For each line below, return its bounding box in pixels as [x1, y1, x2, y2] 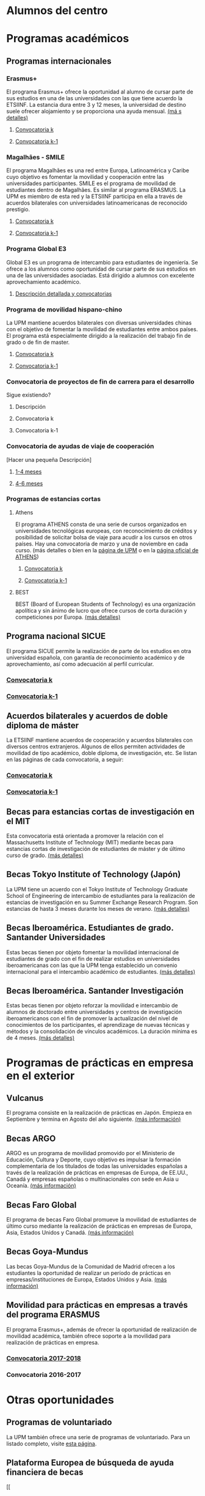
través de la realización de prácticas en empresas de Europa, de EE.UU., [6, 1169, 189, 1177]
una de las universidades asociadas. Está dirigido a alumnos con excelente [6, 271, 195, 279]
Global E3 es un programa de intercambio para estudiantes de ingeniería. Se [6, 258, 198, 266]
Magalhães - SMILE [6, 153, 65, 161]
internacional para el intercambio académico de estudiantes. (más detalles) [6, 968, 196, 975]
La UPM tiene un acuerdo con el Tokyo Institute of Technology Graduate [6, 885, 188, 892]
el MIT [6, 816, 31, 826]
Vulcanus [6, 1093, 44, 1103]
